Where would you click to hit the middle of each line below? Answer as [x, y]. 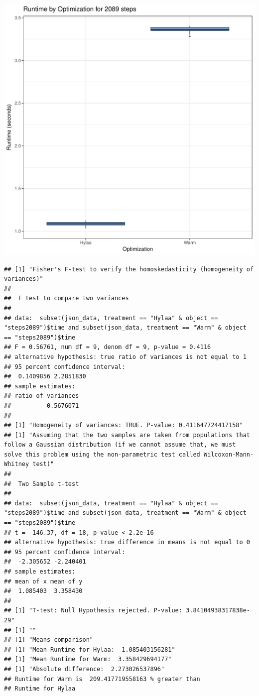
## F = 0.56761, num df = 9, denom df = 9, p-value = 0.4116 [108, 347]
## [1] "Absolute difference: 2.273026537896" [84, 669]
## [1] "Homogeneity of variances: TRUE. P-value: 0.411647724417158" [124, 425]
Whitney [17, 464]
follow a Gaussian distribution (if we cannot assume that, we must [120, 445]
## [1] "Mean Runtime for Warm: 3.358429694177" [88, 659]
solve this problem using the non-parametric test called [102, 454]
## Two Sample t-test [42, 484]
